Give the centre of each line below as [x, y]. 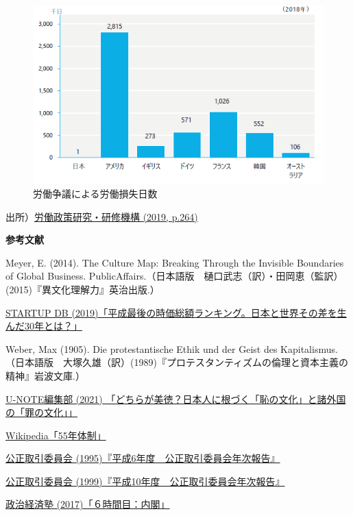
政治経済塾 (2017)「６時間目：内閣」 [88, 504]
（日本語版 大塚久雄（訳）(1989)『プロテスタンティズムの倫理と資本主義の [177, 362]
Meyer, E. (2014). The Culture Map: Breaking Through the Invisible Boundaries [175, 262]
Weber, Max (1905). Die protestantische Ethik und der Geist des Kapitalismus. [172, 348]
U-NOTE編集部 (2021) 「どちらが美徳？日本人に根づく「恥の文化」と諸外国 [176, 398]
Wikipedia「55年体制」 [56, 435]
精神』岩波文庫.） [45, 375]
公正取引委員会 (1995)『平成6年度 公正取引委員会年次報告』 [143, 458]
